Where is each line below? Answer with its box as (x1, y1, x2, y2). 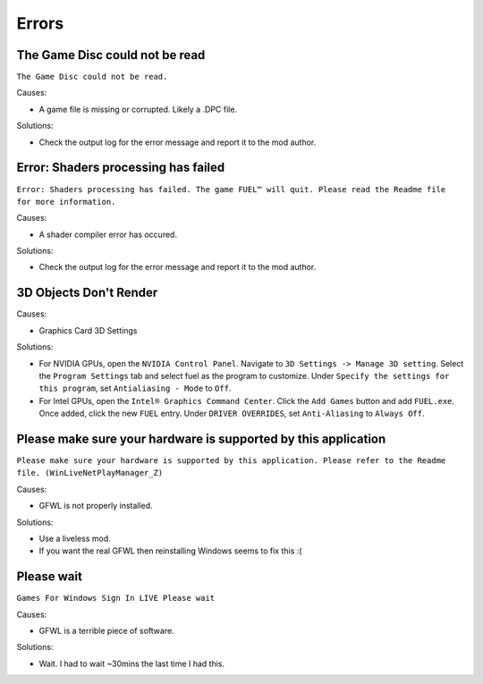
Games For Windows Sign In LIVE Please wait (16, 593, 216, 604)
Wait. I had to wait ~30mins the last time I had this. (38, 658, 225, 669)
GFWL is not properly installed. (38, 501, 153, 511)
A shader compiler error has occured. (38, 229, 178, 240)
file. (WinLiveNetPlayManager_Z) (16, 468, 164, 478)
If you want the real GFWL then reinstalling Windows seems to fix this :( (38, 545, 302, 556)
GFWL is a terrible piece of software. (38, 626, 174, 637)
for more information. (16, 197, 116, 207)
